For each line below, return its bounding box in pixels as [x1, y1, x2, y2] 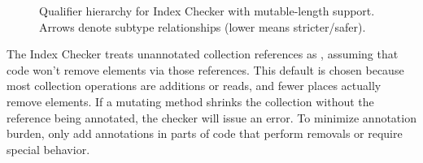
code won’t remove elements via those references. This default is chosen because [7, 61, 404, 78]
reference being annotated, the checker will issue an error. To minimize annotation [7, 109, 416, 126]
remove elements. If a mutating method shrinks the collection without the [7, 92, 374, 109]
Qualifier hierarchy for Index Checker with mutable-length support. [39, 2, 375, 19]
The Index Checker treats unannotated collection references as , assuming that [7, 45, 399, 62]
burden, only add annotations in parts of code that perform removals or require [7, 125, 403, 142]
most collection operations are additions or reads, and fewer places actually [7, 77, 382, 94]
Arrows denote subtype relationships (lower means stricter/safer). [39, 18, 366, 35]
